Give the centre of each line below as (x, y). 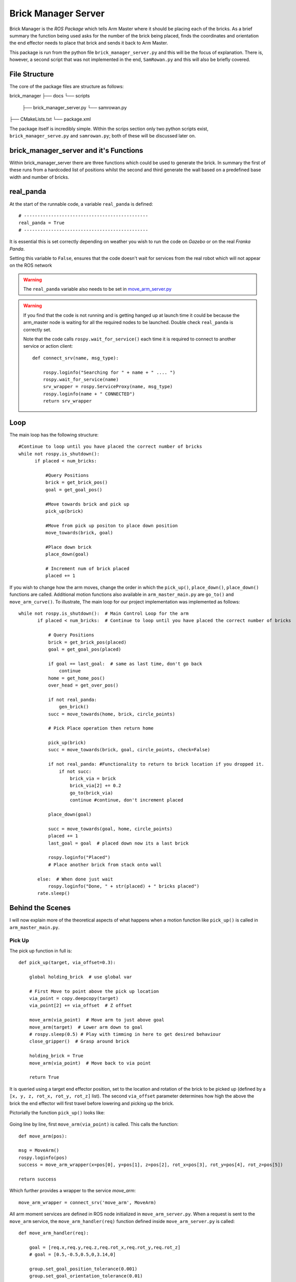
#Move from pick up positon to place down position (112, 525)
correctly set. (37, 329)
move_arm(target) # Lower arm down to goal (86, 1027)
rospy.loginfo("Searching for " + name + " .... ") (109, 372)
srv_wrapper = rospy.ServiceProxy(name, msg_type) (108, 387)
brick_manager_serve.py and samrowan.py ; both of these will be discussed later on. (103, 135)
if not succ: (75, 771)
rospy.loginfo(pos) (43, 1157)
